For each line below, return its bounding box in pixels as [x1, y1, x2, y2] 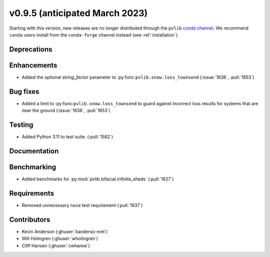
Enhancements [9, 61, 57, 70]
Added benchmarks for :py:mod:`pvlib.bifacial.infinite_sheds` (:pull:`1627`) [21, 176, 174, 182]
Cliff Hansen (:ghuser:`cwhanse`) [21, 242, 90, 248]
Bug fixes [9, 87, 39, 96]
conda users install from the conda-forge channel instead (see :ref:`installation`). [9, 32, 179, 38]
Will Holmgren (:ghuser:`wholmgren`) [21, 235, 98, 241]
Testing [9, 120, 33, 129]
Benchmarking [9, 163, 56, 171]
